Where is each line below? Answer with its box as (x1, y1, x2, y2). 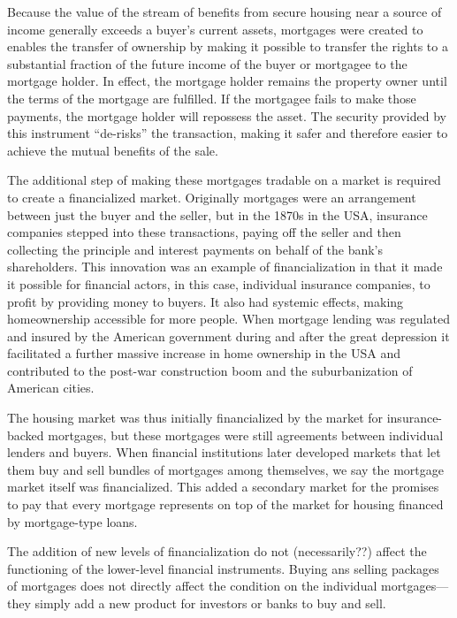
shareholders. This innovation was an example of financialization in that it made (7, 257, 443, 276)
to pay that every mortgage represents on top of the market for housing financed (7, 495, 444, 514)
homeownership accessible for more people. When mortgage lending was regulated (7, 309, 450, 328)
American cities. (7, 378, 95, 397)
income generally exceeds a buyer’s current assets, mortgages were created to (7, 19, 423, 38)
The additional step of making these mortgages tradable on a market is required (7, 171, 441, 189)
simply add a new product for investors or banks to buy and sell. (34, 594, 386, 612)
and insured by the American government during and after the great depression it (7, 326, 450, 345)
